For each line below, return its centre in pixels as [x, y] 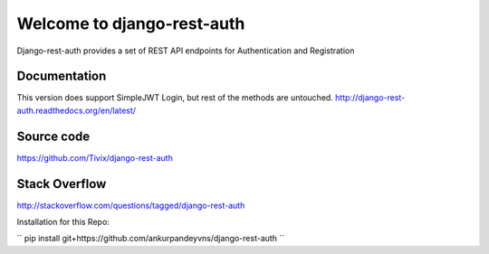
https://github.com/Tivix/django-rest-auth [95, 157]
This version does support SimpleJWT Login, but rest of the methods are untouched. [175, 98]
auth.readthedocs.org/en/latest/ [76, 110]
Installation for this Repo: [63, 222]
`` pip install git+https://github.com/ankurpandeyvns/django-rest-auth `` [151, 239]
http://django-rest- [370, 98]
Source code [53, 136]
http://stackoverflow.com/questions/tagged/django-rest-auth [131, 205]
